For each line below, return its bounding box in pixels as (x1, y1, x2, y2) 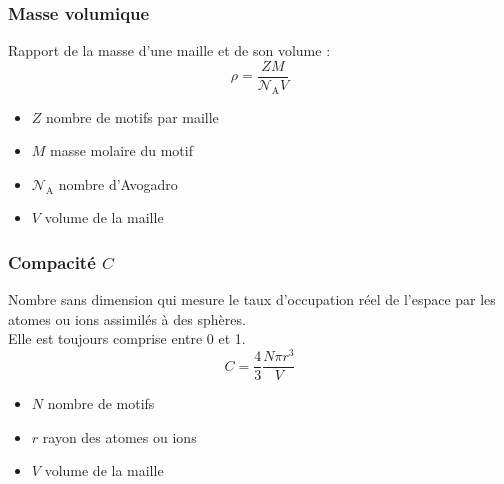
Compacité (8, 249, 96, 274)
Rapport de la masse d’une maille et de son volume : (8, 40, 331, 61)
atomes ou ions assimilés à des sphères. (8, 308, 246, 329)
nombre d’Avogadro (58, 173, 178, 194)
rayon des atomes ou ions (42, 426, 197, 447)
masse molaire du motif (50, 140, 193, 161)
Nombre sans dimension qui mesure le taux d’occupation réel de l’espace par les (8, 289, 496, 310)
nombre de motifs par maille (46, 106, 219, 127)
